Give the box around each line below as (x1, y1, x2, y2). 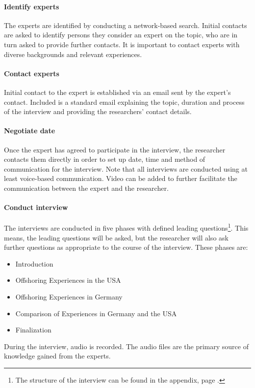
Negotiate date (4, 125, 55, 136)
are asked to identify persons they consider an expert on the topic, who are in (4, 30, 238, 40)
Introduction (15, 258, 53, 269)
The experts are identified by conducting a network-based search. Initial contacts (4, 20, 247, 30)
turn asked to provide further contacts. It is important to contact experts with (4, 39, 240, 49)
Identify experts (4, 1, 59, 11)
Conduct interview (4, 202, 68, 212)
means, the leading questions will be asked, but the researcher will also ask (4, 232, 229, 242)
